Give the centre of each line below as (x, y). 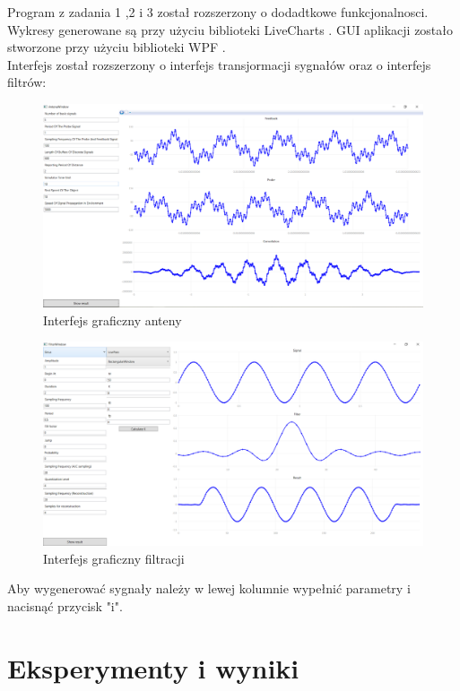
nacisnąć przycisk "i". (65, 605)
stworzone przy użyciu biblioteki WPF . (117, 47)
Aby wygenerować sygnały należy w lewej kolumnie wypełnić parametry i (209, 588)
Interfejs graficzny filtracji (114, 558)
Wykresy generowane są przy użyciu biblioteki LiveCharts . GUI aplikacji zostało (230, 29)
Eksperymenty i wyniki (153, 667)
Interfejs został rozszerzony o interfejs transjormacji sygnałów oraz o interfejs (219, 64)
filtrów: (27, 82)
